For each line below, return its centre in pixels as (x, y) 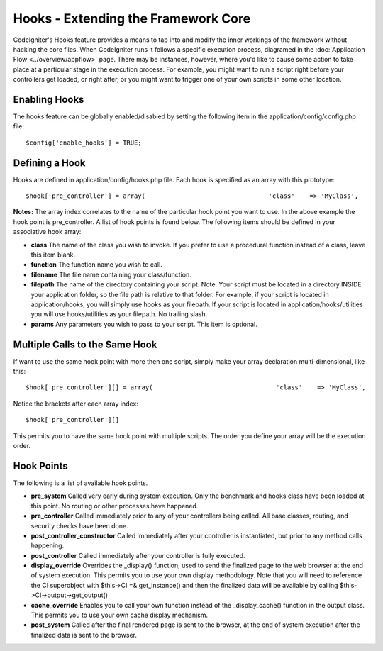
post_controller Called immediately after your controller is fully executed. (138, 555)
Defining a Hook (49, 163)
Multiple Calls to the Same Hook (85, 344)
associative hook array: (47, 232)
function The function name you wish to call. (96, 265)
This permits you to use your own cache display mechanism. (120, 615)
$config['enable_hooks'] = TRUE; (84, 143)
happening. (47, 545)
